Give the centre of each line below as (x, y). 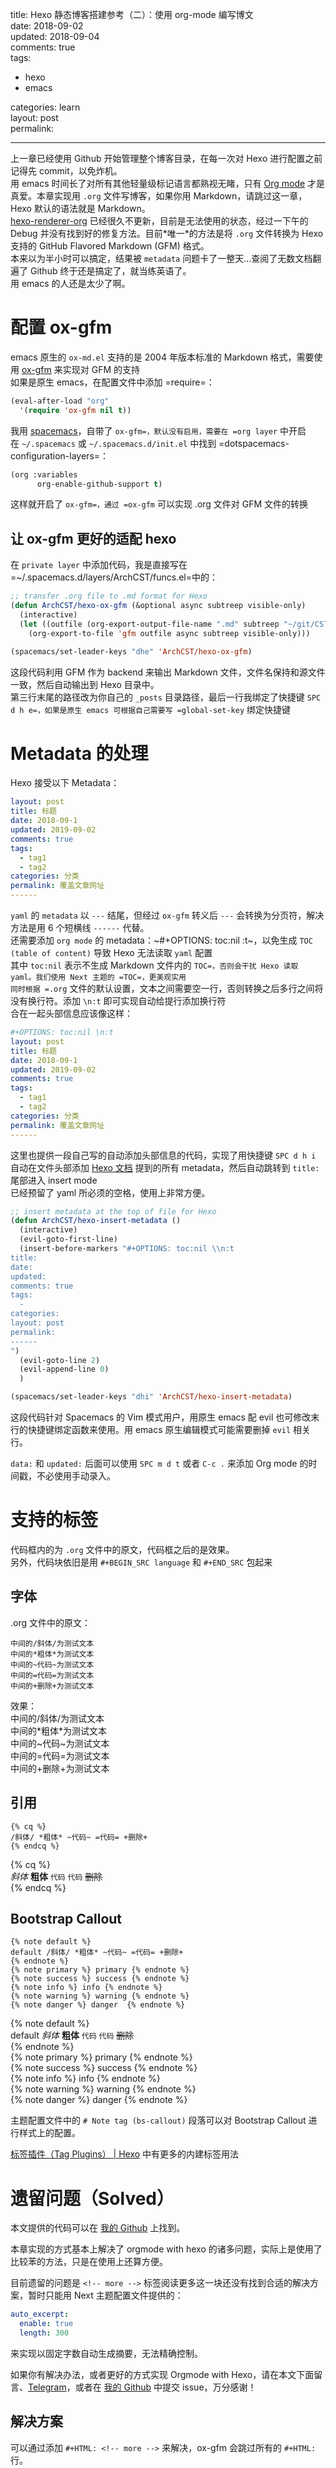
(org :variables (44, 474)
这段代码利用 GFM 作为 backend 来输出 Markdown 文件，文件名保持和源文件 (168, 672)
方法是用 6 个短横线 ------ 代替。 (80, 928)
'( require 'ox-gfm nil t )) (75, 410)
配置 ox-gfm (61, 327)
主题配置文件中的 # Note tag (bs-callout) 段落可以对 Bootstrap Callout (158, 2120)
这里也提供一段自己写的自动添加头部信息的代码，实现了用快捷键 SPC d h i (163, 1155)
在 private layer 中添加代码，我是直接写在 (99, 565)
